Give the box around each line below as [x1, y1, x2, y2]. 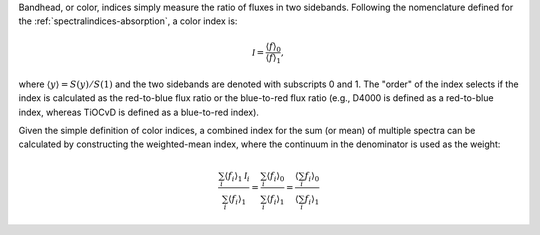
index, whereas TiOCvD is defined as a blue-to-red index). [18, 106, 260, 118]
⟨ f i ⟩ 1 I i [224, 170, 250, 184]
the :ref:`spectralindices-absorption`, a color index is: [18, 15, 238, 27]
